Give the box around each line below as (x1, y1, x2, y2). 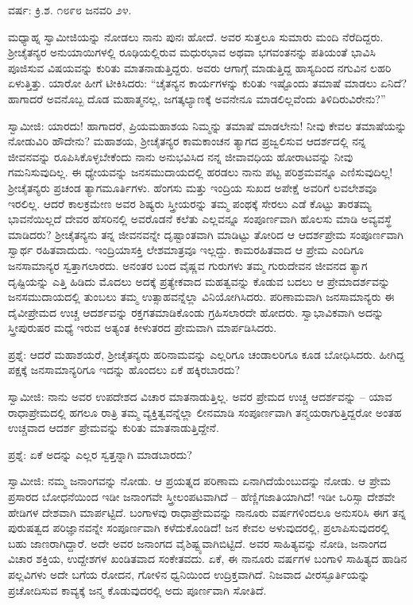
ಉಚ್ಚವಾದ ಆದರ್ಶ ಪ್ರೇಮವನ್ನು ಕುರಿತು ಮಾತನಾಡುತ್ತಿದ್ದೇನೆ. (8, 419, 219, 436)
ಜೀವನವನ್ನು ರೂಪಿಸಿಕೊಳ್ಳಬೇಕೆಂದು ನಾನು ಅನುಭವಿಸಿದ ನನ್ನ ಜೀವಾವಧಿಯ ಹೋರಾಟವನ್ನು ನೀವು (8, 148, 353, 164)
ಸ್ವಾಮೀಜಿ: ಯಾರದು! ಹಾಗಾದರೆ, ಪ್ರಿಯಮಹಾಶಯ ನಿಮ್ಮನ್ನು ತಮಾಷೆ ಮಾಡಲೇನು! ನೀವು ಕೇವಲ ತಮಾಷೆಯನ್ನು (8, 117, 407, 133)
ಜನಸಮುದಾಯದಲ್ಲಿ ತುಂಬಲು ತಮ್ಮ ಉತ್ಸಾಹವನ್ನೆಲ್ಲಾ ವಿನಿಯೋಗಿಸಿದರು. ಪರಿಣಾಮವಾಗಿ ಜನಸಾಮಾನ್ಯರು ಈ (8, 288, 395, 305)
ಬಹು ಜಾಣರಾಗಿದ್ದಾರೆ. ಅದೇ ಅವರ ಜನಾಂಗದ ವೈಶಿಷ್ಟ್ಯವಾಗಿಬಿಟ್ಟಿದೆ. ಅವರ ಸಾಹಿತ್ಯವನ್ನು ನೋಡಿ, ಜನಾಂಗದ (8, 534, 387, 551)
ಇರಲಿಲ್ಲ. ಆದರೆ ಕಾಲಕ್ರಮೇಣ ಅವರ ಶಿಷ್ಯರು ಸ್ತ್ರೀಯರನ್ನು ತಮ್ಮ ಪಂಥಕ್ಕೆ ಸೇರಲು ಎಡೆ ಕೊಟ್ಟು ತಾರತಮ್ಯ (8, 195, 372, 211)
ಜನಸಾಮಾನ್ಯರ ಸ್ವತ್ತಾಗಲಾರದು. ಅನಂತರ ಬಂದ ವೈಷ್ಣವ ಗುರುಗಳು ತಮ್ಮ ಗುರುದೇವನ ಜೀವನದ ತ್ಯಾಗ (8, 256, 368, 273)
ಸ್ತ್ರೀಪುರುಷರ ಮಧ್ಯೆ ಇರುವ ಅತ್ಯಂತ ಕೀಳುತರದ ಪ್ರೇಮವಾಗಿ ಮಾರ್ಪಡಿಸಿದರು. (8, 319, 277, 336)
